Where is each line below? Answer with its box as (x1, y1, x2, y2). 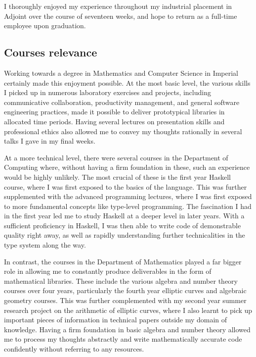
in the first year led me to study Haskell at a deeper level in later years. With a (4, 210, 245, 221)
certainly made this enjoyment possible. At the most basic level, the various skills (4, 77, 251, 88)
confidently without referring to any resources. (4, 344, 144, 354)
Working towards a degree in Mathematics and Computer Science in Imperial (4, 67, 239, 78)
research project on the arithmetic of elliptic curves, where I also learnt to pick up (4, 305, 253, 315)
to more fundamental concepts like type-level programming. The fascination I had (4, 201, 252, 211)
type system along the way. (4, 240, 86, 250)
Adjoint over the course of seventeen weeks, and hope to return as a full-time (4, 10, 237, 21)
